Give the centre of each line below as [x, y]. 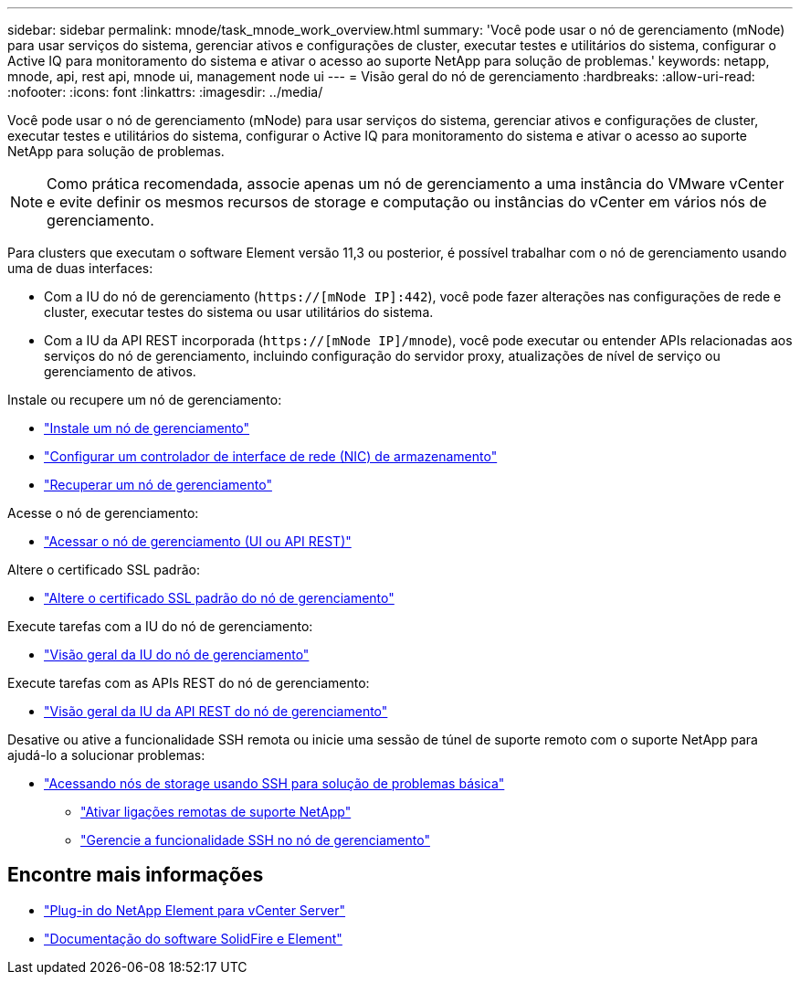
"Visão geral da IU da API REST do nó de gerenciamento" [216, 711]
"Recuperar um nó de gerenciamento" [158, 485]
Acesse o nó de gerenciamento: [103, 513]
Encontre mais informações [136, 875]
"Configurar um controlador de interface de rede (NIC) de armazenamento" [271, 456]
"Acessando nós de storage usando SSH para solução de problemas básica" [274, 783]
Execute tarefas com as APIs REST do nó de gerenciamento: [189, 683]
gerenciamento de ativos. [120, 371]
